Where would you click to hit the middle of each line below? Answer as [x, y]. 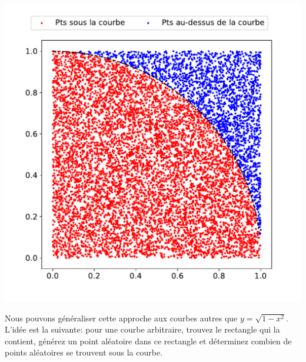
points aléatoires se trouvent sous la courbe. [84, 352]
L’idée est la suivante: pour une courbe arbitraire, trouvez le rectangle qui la [142, 329]
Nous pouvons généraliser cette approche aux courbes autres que [121, 318]
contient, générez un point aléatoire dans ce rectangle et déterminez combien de [148, 341]
